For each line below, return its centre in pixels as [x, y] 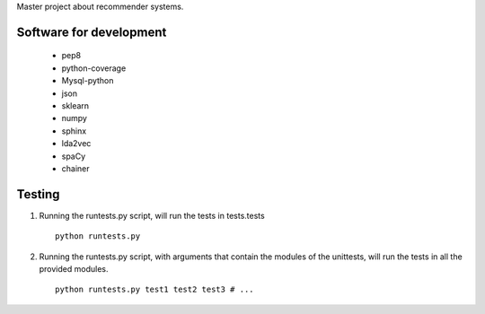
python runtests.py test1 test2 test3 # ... [155, 290]
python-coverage [94, 68]
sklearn [75, 105]
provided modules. [74, 269]
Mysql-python [88, 81]
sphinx [74, 131]
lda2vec [76, 144]
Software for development [92, 32]
